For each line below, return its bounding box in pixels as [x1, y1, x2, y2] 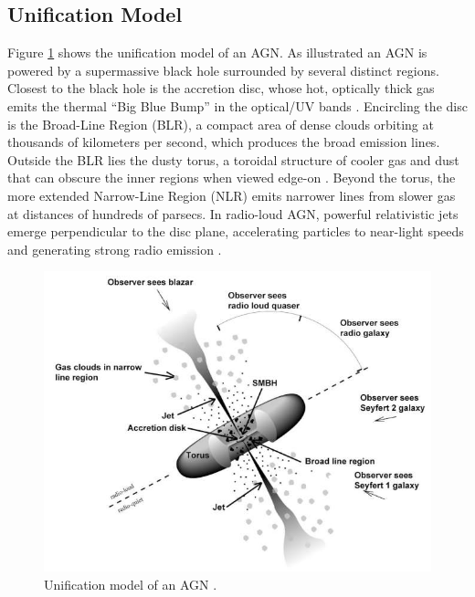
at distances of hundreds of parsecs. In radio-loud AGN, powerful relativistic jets [7, 204, 459, 223]
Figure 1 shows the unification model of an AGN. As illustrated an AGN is [7, 43, 427, 62]
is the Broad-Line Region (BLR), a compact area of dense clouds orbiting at [7, 114, 434, 133]
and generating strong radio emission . [7, 239, 222, 258]
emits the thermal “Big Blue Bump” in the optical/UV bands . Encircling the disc [7, 96, 468, 115]
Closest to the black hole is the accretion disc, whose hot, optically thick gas [7, 79, 435, 98]
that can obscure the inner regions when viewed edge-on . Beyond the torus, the [7, 168, 456, 187]
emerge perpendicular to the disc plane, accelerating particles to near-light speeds [7, 222, 464, 241]
